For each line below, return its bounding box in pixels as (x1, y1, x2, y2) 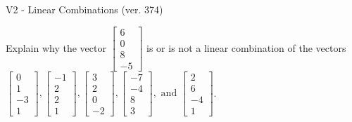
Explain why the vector (6, 40, 106, 55)
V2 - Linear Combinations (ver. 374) (6, 2, 163, 16)
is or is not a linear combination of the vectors (146, 40, 346, 55)
